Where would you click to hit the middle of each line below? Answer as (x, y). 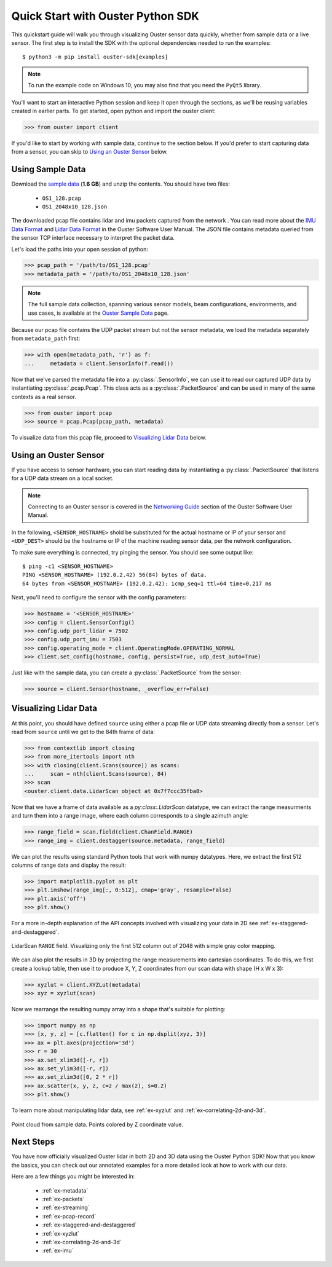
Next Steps (33, 1142)
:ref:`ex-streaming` (66, 1207)
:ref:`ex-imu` (58, 1250)
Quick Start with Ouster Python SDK (105, 16)
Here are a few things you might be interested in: (73, 1177)
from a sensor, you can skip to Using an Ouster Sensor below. (90, 152)
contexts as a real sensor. (44, 397)
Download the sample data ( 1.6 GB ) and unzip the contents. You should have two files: (121, 184)
